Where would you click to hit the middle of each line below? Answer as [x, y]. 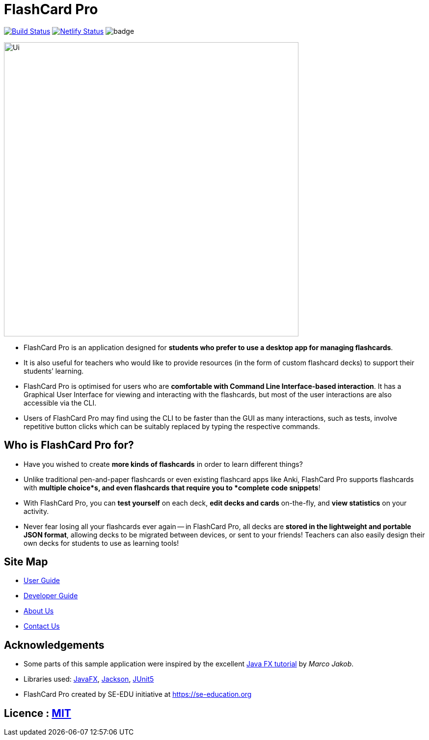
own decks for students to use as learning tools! [101, 543]
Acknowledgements [54, 645]
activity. [36, 511]
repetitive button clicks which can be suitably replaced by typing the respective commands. [172, 426]
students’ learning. [54, 371]
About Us [39, 611]
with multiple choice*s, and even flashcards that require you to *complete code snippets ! [172, 487]
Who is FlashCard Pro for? [69, 445]
